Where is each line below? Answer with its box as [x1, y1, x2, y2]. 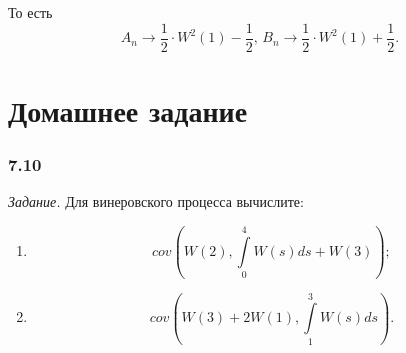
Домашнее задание [8, 89, 248, 130]
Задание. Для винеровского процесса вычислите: [8, 191, 304, 212]
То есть [8, 2, 53, 22]
